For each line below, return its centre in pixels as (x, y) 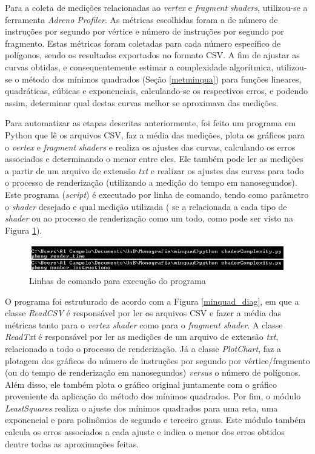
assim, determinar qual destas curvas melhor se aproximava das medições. (142, 102)
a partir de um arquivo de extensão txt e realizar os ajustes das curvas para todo (154, 170)
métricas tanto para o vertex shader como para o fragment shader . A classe (144, 324)
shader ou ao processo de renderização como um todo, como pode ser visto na (149, 218)
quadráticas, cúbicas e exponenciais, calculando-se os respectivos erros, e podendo (157, 91)
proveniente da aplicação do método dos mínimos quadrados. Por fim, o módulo (153, 396)
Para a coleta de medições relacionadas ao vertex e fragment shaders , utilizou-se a (156, 7)
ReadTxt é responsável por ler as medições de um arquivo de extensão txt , (142, 337)
